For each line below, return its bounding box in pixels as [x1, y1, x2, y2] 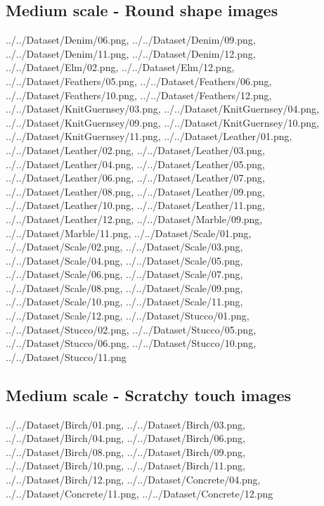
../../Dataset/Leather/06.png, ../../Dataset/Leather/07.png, [6, 170, 265, 185]
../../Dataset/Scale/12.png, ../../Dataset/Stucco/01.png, [6, 308, 250, 323]
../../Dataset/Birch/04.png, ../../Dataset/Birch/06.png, [6, 431, 245, 445]
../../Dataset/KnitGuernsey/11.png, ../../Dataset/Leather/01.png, [6, 129, 292, 144]
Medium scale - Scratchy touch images [6, 384, 292, 405]
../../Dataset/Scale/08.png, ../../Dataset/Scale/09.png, [6, 280, 243, 295]
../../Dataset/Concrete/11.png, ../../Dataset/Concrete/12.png [6, 486, 273, 500]
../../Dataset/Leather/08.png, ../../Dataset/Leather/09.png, [6, 184, 265, 198]
